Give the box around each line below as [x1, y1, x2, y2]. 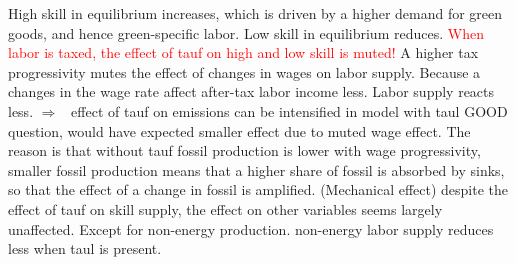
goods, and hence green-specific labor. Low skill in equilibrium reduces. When [8, 22, 484, 43]
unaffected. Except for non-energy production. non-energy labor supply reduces [8, 218, 494, 239]
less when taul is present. [8, 238, 162, 259]
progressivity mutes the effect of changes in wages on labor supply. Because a [8, 61, 481, 82]
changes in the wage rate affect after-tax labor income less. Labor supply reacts [8, 81, 495, 102]
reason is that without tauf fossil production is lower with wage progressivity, [8, 140, 481, 161]
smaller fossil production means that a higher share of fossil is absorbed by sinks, [8, 159, 505, 180]
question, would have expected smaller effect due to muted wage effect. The [8, 120, 471, 141]
